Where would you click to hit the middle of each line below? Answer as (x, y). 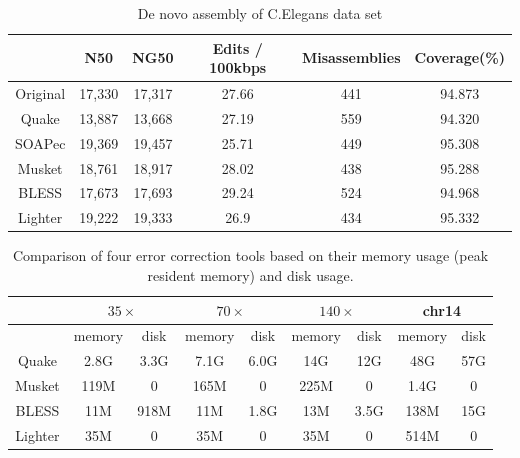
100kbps (238, 67)
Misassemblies (351, 57)
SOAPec (40, 142)
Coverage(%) (459, 57)
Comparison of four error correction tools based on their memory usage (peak (251, 255)
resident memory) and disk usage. (250, 274)
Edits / (237, 47)
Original (40, 93)
